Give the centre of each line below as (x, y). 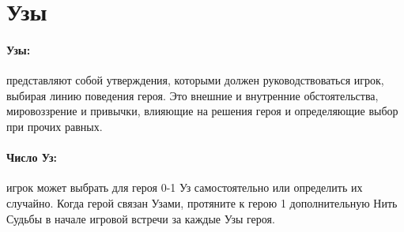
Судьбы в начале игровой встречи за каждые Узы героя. (141, 218)
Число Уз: (32, 157)
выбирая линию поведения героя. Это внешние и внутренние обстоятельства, (193, 95)
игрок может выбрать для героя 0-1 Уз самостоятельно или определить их (185, 187)
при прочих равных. (55, 126)
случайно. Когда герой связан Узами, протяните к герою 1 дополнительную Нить (202, 202)
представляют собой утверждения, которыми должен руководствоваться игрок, (195, 80)
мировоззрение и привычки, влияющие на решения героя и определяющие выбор (202, 111)
